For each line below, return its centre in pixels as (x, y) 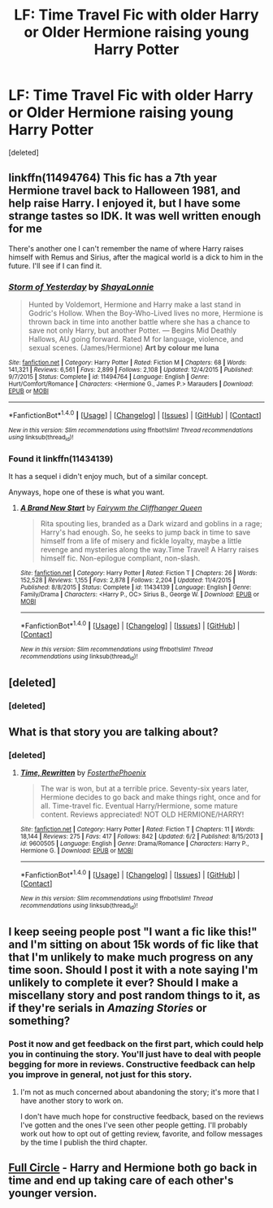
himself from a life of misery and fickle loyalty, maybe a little (141, 541)
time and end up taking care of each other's (121, 1181)
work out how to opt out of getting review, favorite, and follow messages (141, 1133)
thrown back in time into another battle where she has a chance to (139, 322)
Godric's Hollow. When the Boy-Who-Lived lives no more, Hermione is (146, 313)
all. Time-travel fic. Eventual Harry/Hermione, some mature (139, 806)
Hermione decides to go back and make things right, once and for (151, 797)
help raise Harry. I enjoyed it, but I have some (125, 204)
